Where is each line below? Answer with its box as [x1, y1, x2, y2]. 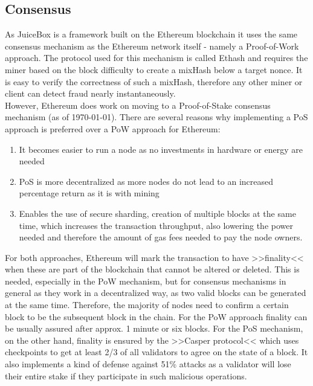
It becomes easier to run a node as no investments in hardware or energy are [19, 143, 303, 155]
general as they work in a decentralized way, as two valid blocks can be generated [5, 286, 306, 299]
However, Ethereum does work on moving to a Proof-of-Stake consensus [5, 98, 271, 111]
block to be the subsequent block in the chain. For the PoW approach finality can [5, 310, 308, 323]
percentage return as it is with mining [19, 187, 160, 199]
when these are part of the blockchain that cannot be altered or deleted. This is [5, 263, 300, 275]
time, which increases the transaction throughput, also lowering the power [19, 219, 293, 231]
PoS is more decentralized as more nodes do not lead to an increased [19, 175, 274, 187]
